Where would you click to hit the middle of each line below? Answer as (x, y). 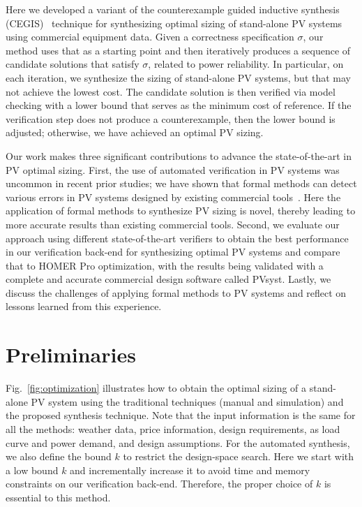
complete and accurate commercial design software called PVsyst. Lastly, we (168, 279)
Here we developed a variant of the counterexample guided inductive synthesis (173, 9)
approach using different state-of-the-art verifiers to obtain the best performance (177, 238)
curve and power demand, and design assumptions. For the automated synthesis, (178, 442)
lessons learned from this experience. (84, 306)
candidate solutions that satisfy (73, 64)
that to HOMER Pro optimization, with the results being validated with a (165, 265)
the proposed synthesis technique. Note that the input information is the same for (181, 415)
